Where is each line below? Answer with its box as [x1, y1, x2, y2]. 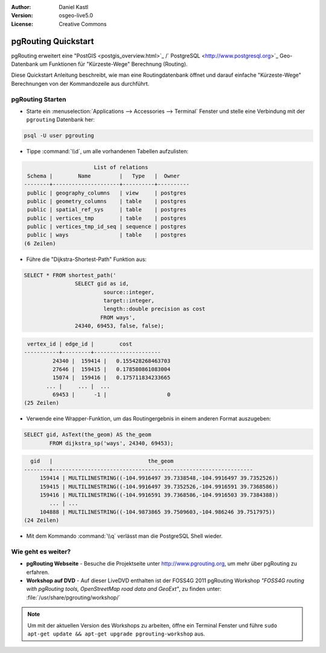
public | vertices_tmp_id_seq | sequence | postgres [27, 224, 187, 230]
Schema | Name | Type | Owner [27, 172, 181, 179]
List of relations [94, 164, 149, 171]
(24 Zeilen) [24, 517, 60, 524]
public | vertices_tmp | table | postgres [27, 214, 187, 222]
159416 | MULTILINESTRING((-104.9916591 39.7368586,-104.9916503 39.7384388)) [39, 491, 279, 498]
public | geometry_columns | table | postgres [27, 198, 187, 205]
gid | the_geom [30, 458, 174, 465]
